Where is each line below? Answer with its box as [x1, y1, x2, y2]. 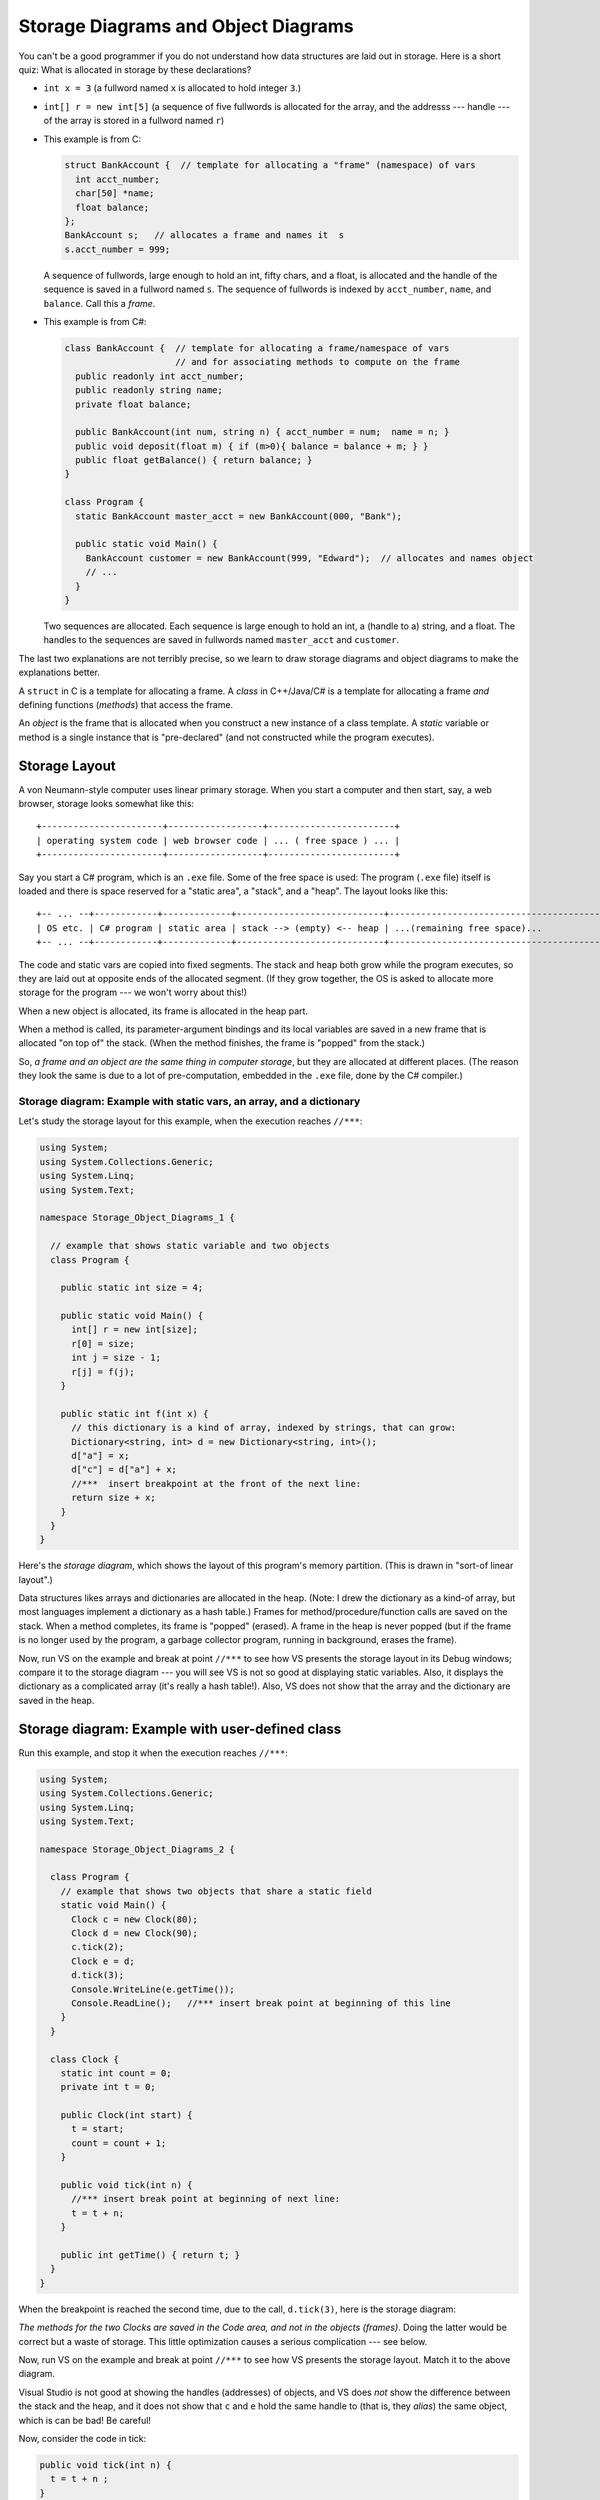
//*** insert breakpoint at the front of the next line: [71, 1478, 362, 1489]
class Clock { [50, 2053, 120, 2065]
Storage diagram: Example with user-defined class [18, 1720, 342, 1737]
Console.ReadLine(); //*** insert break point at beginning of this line [71, 1997, 452, 2009]
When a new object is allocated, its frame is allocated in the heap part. [18, 1005, 309, 1017]
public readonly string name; [75, 385, 224, 396]
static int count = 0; [60, 2067, 172, 2079]
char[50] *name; [75, 188, 155, 199]
